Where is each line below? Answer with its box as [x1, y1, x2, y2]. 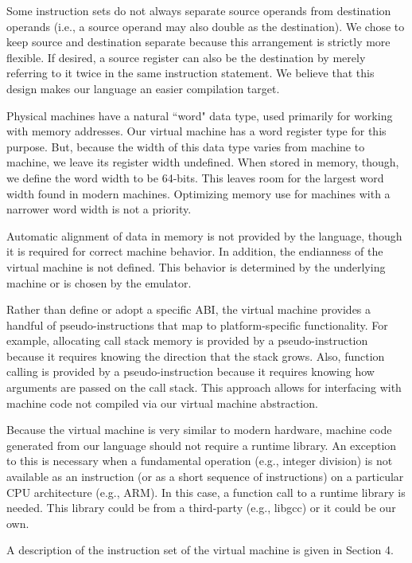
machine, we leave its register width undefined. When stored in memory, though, [6, 154, 399, 170]
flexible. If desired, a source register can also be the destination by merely [6, 49, 366, 65]
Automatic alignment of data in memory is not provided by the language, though [6, 227, 402, 244]
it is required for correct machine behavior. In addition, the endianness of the [6, 243, 383, 260]
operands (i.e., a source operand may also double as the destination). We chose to [6, 18, 405, 34]
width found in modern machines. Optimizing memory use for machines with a [6, 185, 391, 201]
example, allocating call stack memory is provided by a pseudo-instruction [6, 332, 368, 349]
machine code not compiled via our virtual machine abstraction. [6, 394, 318, 411]
